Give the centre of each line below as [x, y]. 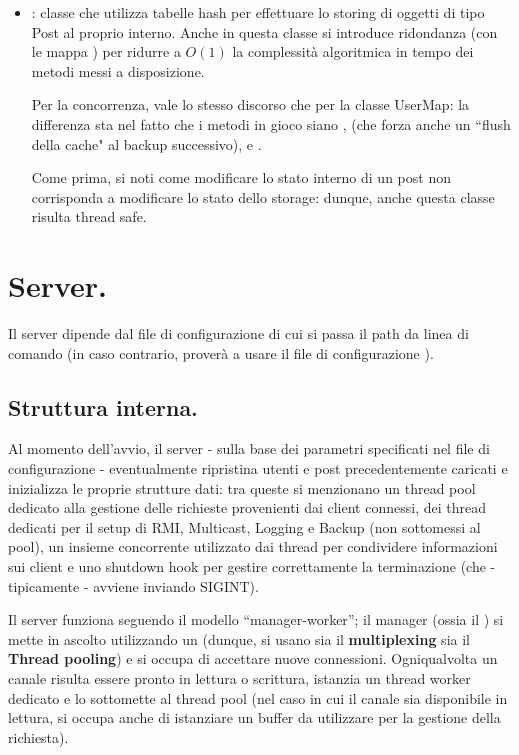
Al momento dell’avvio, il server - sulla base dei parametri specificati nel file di [249, 448]
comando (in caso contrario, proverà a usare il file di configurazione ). [221, 352]
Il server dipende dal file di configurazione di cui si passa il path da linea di [238, 333]
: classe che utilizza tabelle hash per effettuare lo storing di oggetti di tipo [258, 12]
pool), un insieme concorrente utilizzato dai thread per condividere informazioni [253, 546]
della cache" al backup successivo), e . [146, 143]
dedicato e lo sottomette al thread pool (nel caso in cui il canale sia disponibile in [258, 697]
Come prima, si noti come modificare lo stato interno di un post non [241, 177]
